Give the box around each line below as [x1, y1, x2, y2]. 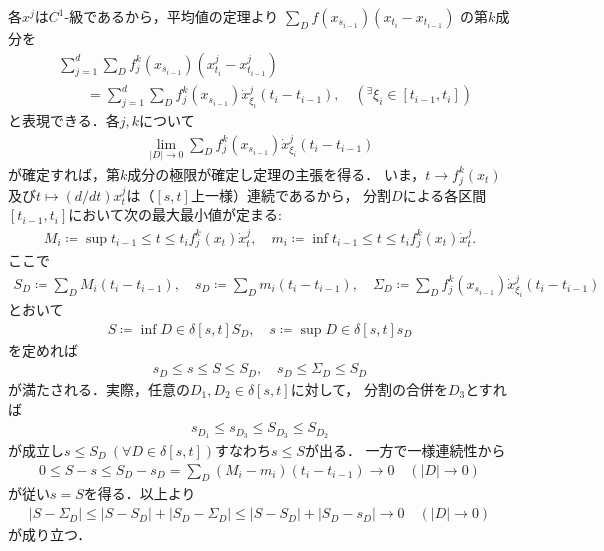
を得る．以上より [83, 483, 196, 504]
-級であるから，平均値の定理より [64, 6, 279, 26]
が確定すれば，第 [8, 163, 120, 184]
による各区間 [402, 184, 487, 205]
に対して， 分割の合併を [290, 378, 448, 399]
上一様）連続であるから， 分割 [190, 184, 392, 205]
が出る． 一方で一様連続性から [304, 440, 506, 461]
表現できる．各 [21, 110, 120, 131]
